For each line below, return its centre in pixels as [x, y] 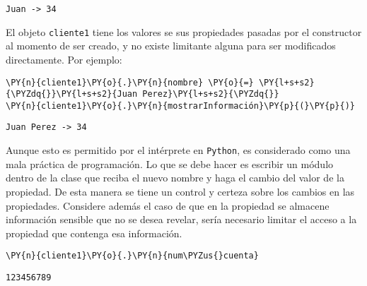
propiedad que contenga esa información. [94, 233]
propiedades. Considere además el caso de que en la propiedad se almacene [168, 205]
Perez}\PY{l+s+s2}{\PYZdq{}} [211, 94]
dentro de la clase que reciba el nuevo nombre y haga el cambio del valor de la [175, 178]
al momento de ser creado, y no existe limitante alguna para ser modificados [171, 46]
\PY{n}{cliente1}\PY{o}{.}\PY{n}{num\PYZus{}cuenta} [132, 256]
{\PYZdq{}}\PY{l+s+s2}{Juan [72, 94]
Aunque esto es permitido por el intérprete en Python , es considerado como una [178, 150]
